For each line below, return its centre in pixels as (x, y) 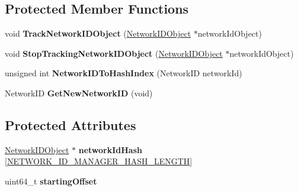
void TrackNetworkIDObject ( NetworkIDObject (98, 33)
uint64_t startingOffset (51, 181)
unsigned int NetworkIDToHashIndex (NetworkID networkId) (124, 73)
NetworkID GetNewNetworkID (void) (79, 93)
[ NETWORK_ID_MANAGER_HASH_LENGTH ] (99, 161)
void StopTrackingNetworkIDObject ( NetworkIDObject (114, 53)
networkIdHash (110, 149)
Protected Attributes (71, 124)
